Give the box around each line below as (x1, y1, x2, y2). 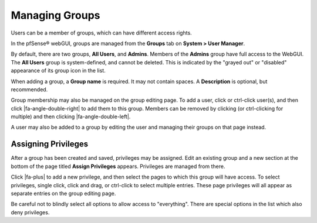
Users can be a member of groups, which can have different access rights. (11, 29, 192, 36)
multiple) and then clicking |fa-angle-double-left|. (11, 113, 131, 120)
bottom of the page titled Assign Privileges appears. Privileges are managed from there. (11, 163, 225, 170)
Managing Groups (11, 9, 100, 22)
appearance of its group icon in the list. (11, 67, 106, 74)
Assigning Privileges (11, 139, 88, 149)
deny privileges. (11, 208, 50, 216)
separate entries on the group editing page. (11, 190, 116, 197)
